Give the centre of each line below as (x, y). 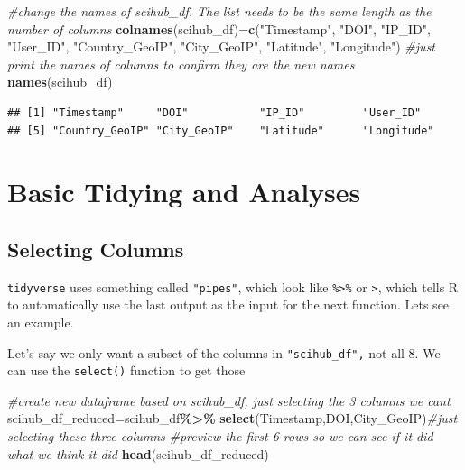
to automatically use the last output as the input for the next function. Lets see (228, 304)
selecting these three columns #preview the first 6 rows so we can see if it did (220, 436)
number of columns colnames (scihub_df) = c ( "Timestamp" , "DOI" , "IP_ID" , (219, 28)
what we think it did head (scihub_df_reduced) (138, 453)
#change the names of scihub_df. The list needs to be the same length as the (219, 11)
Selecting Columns (96, 249)
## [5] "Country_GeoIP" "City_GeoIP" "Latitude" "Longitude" (221, 130)
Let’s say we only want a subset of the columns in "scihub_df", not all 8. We (224, 352)
